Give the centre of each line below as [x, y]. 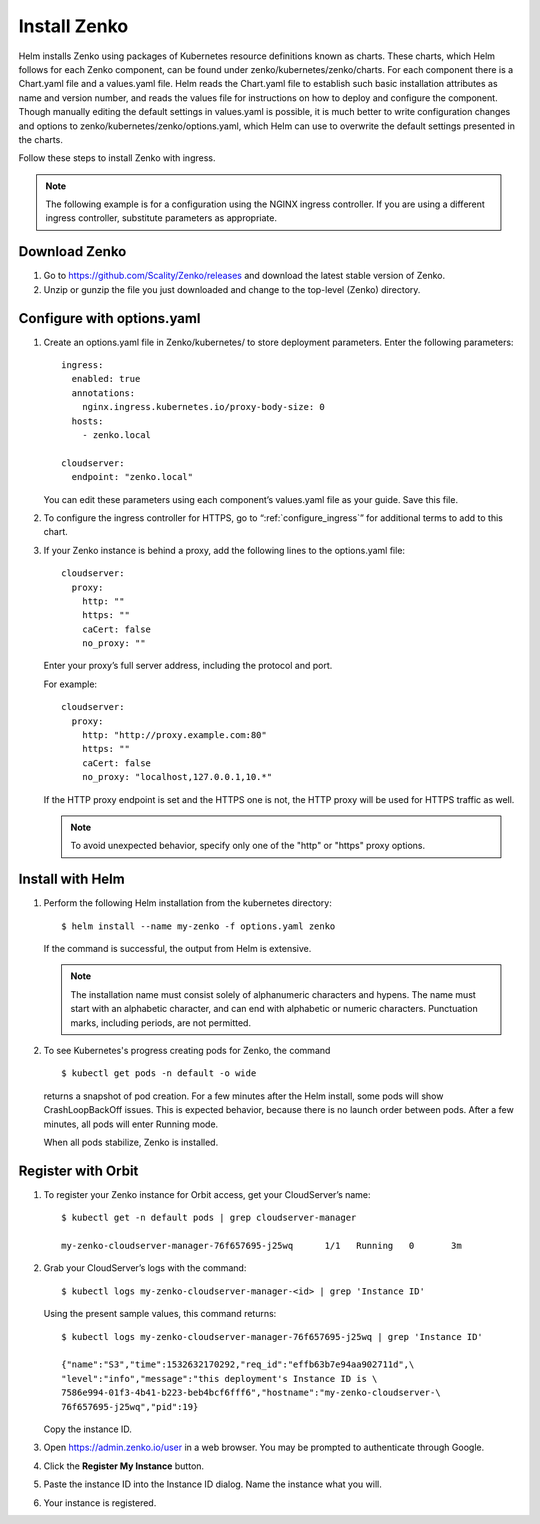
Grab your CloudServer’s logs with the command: [145, 1268]
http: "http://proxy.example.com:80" [174, 735]
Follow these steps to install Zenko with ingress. [117, 158]
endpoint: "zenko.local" [132, 477]
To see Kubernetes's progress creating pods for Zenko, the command [187, 1051]
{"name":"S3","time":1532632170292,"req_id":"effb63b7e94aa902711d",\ [238, 1364]
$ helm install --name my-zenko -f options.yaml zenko [198, 926]
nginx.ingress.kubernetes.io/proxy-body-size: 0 [203, 407]
